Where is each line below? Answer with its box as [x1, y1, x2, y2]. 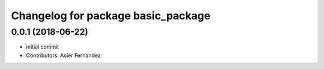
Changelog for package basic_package [11, 9, 211, 22]
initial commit [26, 43, 59, 50]
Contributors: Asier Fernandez [26, 52, 101, 59]
